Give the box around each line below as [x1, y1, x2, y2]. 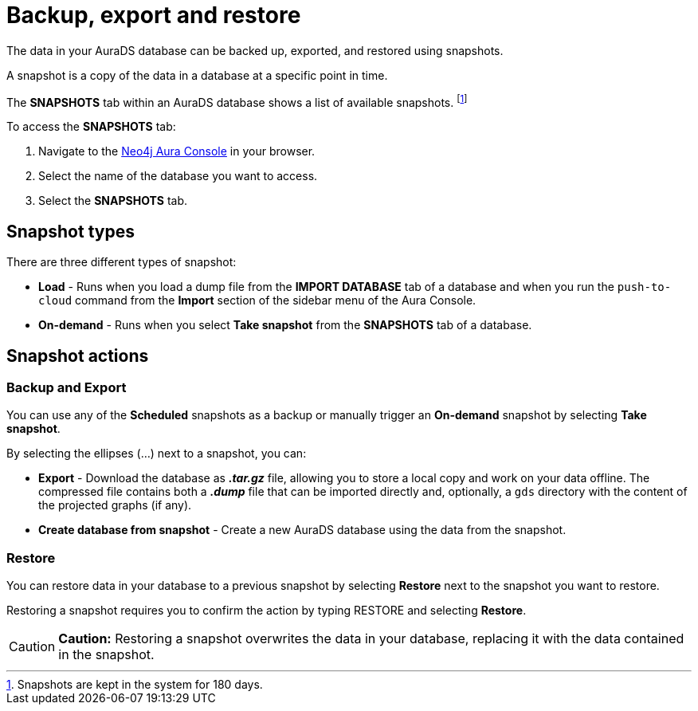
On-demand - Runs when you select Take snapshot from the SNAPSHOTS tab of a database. [38, 318, 532, 332]
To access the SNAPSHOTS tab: [6, 120, 176, 134]
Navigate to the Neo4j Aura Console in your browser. [38, 144, 316, 159]
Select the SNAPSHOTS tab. [38, 194, 188, 208]
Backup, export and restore [6, 2, 301, 29]
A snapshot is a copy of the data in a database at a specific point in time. [6, 68, 388, 82]
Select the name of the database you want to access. [38, 169, 318, 183]
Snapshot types [6, 221, 135, 242]
